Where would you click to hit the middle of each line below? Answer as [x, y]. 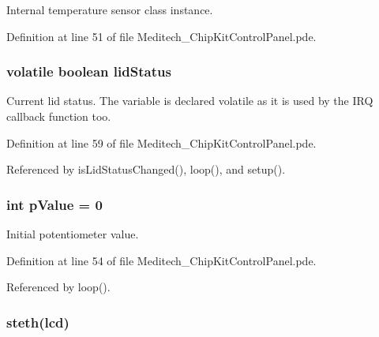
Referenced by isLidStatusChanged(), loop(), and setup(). [146, 169]
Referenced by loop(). [58, 287]
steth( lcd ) [38, 322]
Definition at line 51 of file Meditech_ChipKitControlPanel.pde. [161, 36]
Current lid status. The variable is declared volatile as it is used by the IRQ [190, 101]
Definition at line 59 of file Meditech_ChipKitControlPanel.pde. [161, 142]
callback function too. [59, 116]
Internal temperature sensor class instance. [110, 9]
